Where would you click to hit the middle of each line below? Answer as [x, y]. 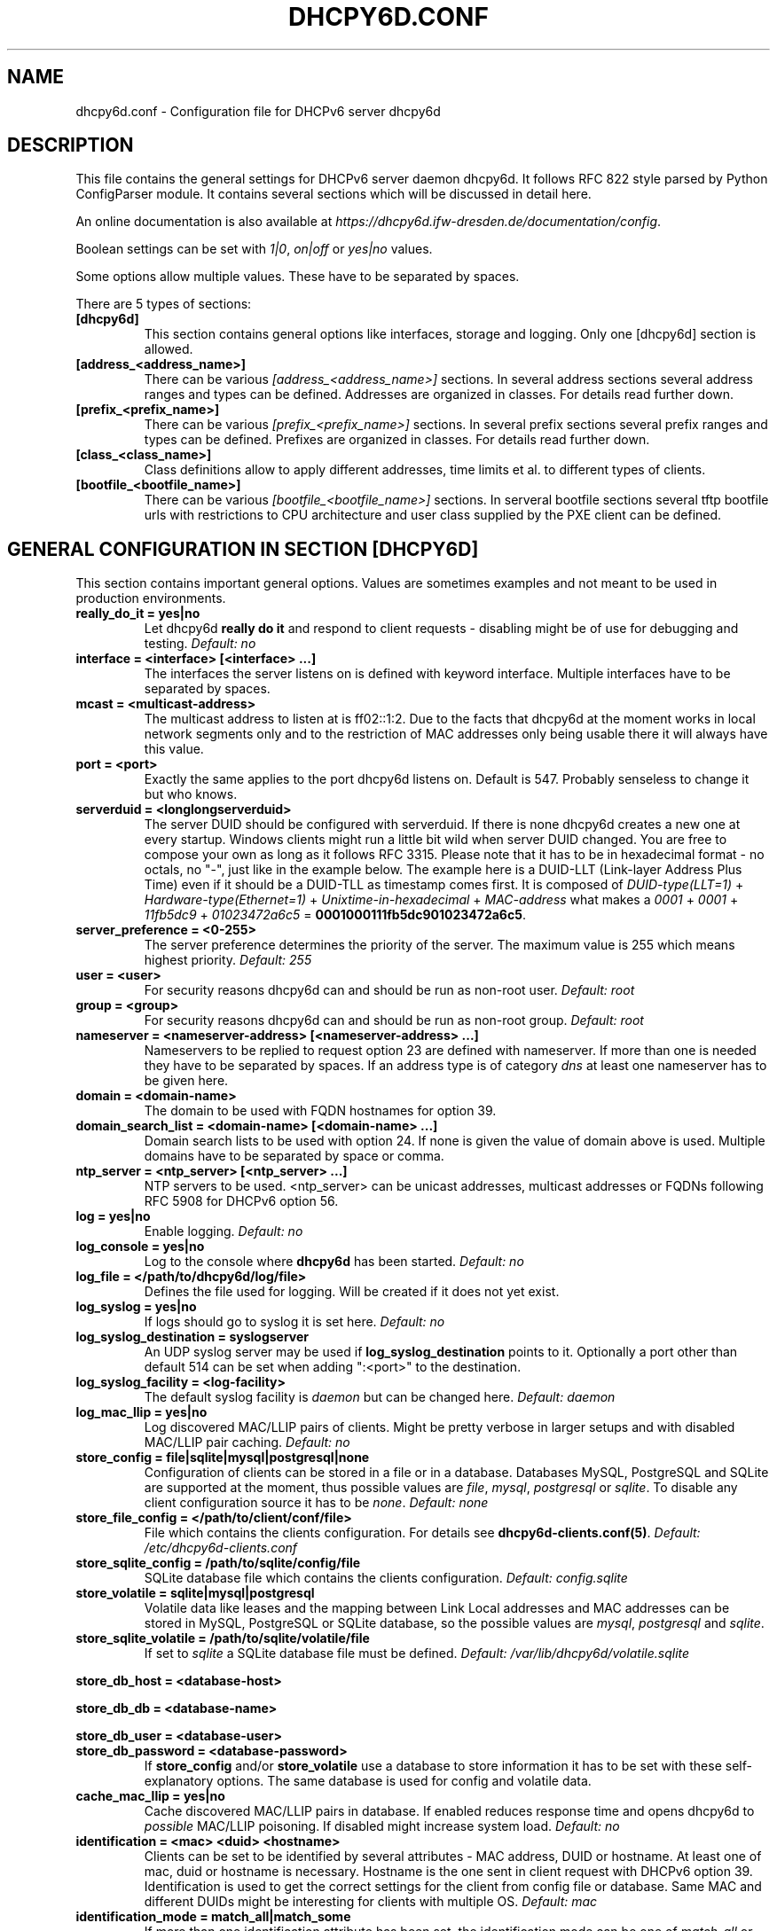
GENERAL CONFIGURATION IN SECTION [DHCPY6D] [243, 549]
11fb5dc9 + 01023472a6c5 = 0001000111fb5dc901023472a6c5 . [335, 915]
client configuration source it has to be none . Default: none [316, 1503]
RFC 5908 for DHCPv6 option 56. [241, 1201]
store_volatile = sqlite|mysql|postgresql [195, 1593]
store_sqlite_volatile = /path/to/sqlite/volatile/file [223, 1638]
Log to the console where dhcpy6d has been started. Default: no [334, 1262]
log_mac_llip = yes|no [141, 1412]
